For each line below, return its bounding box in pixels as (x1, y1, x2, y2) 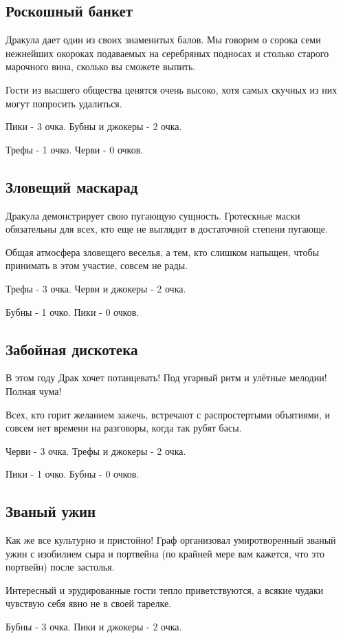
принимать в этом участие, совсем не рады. (5, 258, 188, 273)
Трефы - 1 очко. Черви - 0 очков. (5, 142, 144, 156)
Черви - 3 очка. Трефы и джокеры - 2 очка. (5, 443, 186, 458)
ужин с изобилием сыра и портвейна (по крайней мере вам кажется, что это (5, 546, 325, 560)
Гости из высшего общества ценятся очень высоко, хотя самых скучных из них (5, 82, 338, 96)
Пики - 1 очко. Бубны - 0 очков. (5, 467, 140, 481)
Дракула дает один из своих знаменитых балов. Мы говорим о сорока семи (5, 32, 321, 47)
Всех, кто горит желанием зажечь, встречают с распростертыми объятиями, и (5, 407, 331, 421)
